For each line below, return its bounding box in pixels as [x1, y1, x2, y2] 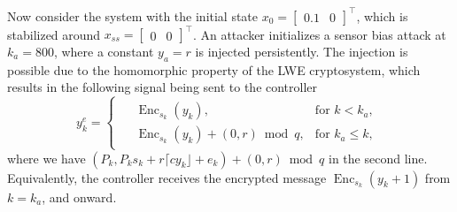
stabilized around [7, 25, 101, 42]
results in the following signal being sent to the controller [7, 78, 318, 96]
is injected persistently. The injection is [195, 42, 408, 60]
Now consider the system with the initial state [7, 6, 259, 25]
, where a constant [53, 42, 154, 60]
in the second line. [329, 148, 428, 167]
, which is [356, 6, 408, 25]
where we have [7, 148, 86, 167]
